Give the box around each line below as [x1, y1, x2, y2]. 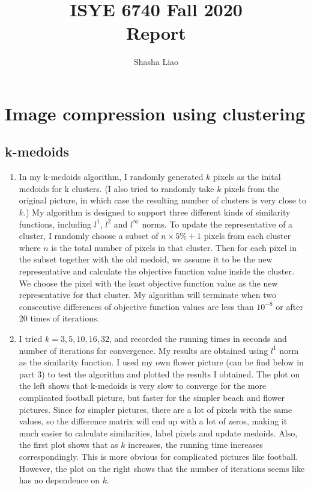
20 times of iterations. [19, 312, 100, 324]
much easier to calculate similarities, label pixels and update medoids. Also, [19, 426, 298, 439]
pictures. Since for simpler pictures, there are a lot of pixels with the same [19, 403, 292, 415]
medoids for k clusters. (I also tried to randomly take [19, 182, 214, 194]
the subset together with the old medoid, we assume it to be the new [19, 253, 273, 265]
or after [276, 300, 303, 312]
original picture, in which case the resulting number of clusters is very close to [19, 194, 307, 206]
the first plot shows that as [19, 438, 118, 451]
